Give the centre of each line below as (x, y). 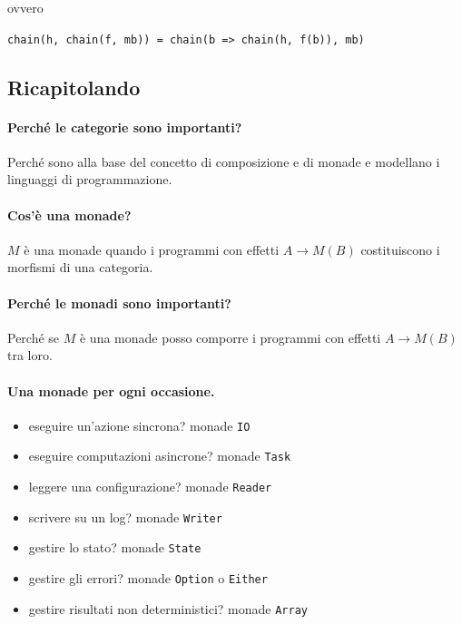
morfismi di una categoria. (80, 267)
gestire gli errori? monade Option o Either (148, 578)
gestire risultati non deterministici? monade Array (168, 608)
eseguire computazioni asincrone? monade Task (160, 456)
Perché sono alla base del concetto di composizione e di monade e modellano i (224, 161)
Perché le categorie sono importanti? (125, 127)
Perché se (34, 337)
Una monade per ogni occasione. (111, 390)
